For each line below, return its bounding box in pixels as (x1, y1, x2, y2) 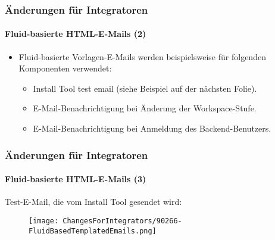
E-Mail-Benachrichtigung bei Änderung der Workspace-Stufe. (33, 102, 257, 114)
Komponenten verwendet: (18, 62, 112, 74)
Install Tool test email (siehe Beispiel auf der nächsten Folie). (33, 82, 257, 94)
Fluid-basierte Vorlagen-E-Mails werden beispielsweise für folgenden (18, 50, 266, 63)
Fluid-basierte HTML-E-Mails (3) (5, 173, 146, 185)
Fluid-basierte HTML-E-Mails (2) (5, 27, 146, 40)
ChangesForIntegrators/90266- (62, 216, 182, 225)
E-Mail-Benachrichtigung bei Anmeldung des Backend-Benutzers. (33, 122, 271, 135)
